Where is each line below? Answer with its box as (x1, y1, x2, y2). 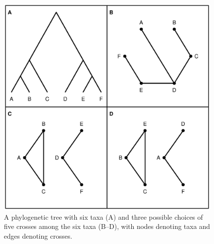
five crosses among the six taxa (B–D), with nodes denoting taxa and (4, 221, 210, 231)
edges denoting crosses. (4, 230, 72, 241)
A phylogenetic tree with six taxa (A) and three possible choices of (4, 211, 203, 222)
